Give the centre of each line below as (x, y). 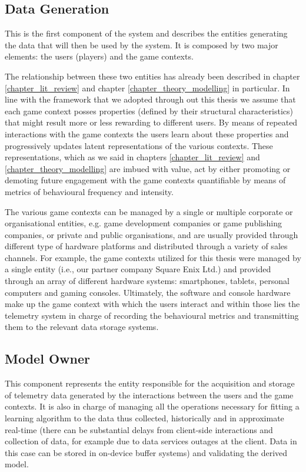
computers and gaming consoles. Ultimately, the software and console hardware (148, 292)
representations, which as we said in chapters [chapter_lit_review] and (132, 157)
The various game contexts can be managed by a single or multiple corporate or (149, 211)
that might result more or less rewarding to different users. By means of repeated (151, 122)
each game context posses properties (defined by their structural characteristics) (149, 110)
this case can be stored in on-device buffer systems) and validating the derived (146, 452)
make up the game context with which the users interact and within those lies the (152, 304)
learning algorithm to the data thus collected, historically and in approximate (144, 418)
